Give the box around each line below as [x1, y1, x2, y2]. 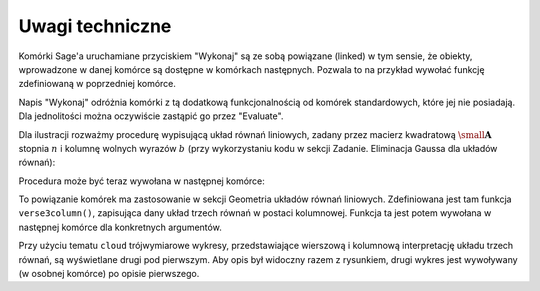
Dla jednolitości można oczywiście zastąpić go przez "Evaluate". [18, 110, 284, 122]
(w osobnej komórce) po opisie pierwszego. [18, 268, 200, 280]
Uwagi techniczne [18, 15, 172, 37]
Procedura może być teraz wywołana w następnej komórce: [18, 175, 265, 187]
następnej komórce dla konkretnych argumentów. [18, 221, 222, 233]
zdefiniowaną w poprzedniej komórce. [18, 78, 177, 90]
